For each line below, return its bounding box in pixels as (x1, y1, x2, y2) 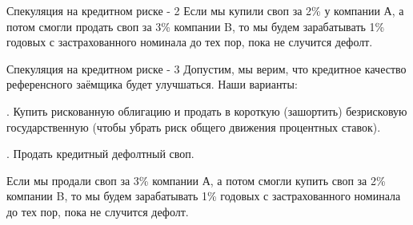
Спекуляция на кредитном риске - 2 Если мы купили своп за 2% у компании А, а (6, 2, 404, 18)
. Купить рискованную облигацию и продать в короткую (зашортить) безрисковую (6, 102, 407, 119)
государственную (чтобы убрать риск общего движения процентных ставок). (6, 118, 381, 135)
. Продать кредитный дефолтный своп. (6, 145, 194, 162)
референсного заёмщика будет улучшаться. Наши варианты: (6, 76, 298, 93)
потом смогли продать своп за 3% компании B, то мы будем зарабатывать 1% (6, 18, 385, 34)
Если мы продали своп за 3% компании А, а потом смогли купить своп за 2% (6, 172, 386, 188)
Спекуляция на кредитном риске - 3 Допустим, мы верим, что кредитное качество (6, 60, 407, 77)
